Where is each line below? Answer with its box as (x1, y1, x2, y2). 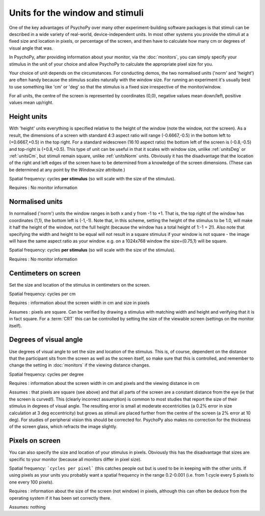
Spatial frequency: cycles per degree (9, 371, 84, 377)
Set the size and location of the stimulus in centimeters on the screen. (9, 282, 151, 287)
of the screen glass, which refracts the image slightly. (9, 424, 118, 430)
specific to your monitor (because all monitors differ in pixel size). (9, 456, 142, 462)
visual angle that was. (9, 45, 53, 51)
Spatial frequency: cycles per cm (9, 291, 76, 297)
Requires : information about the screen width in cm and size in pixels (9, 300, 150, 306)
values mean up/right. (9, 100, 53, 106)
